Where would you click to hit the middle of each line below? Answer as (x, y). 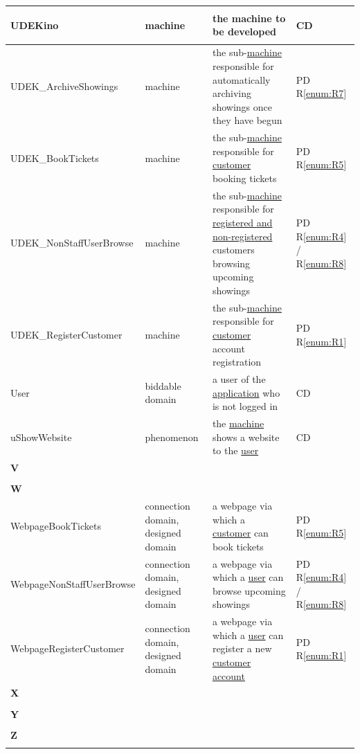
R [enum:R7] (321, 93)
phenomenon (172, 437)
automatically (241, 79)
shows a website (246, 437)
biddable (163, 385)
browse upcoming (249, 590)
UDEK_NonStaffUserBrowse (72, 243)
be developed (244, 32)
